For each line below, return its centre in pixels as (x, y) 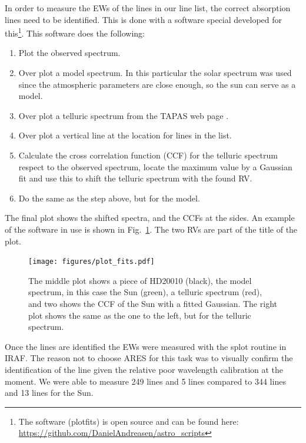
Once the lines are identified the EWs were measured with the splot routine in (146, 346)
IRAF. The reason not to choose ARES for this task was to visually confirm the (149, 358)
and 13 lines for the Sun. (49, 393)
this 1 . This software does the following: (75, 32)
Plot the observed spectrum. (69, 53)
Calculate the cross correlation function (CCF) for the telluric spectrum (148, 155)
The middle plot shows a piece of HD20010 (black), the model (140, 280)
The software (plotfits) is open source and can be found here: (129, 421)
